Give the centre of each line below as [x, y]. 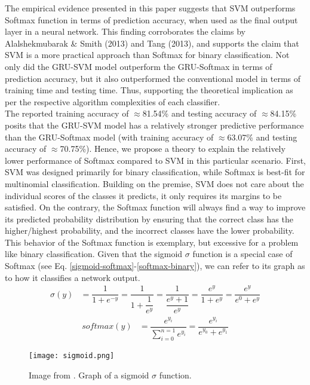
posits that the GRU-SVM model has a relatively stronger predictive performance [154, 125]
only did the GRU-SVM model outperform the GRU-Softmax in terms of [139, 66]
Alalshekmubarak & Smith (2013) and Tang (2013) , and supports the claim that [152, 43]
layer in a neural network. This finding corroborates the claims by [125, 31]
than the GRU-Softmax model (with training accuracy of [109, 137]
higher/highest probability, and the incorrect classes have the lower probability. [150, 230]
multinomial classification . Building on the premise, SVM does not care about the [154, 183]
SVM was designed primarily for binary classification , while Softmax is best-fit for [155, 172]
